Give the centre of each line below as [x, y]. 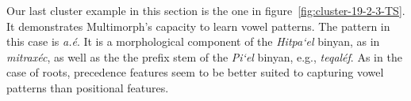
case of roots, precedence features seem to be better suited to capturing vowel [195, 72]
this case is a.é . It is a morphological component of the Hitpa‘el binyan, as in [193, 41]
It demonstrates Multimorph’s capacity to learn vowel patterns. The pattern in [198, 26]
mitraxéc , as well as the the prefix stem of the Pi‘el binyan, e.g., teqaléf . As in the [204, 56]
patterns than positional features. [88, 87]
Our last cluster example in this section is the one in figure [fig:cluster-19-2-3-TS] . [206, 10]
